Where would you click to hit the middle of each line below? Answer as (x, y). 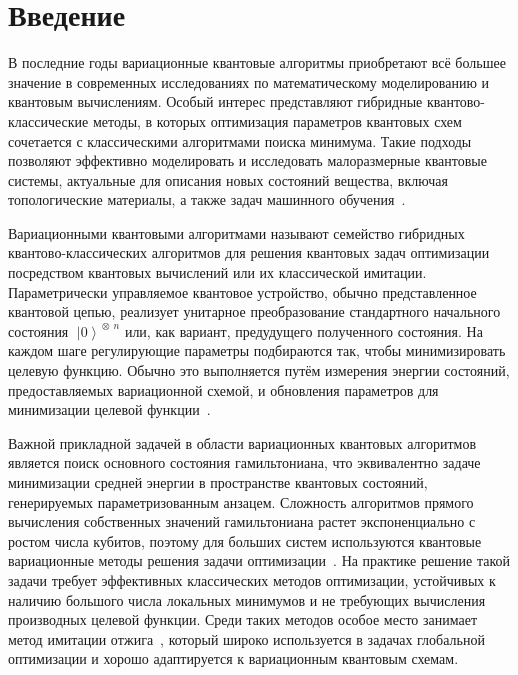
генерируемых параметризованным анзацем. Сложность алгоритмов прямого (241, 501)
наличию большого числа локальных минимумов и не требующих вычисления (247, 599)
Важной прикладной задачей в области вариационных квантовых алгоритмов (242, 442)
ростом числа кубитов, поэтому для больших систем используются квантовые (245, 540)
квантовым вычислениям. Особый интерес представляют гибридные (215, 101)
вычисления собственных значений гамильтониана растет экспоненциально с (242, 521)
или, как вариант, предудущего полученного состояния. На (303, 330)
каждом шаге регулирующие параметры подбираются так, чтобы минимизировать (257, 350)
